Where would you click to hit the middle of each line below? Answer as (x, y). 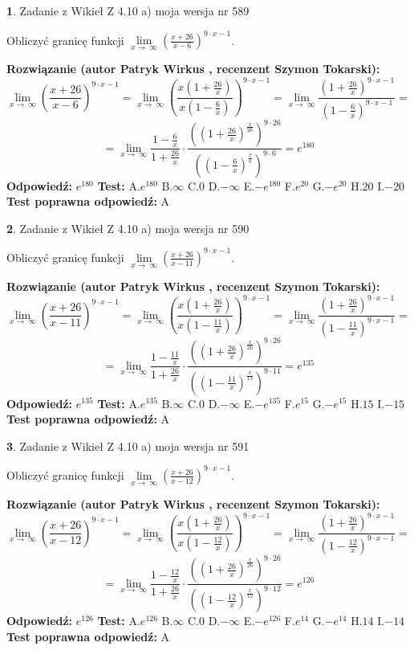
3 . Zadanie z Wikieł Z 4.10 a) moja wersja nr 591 (128, 446)
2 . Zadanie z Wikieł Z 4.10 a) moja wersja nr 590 (128, 228)
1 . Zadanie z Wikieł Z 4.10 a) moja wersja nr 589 (128, 10)
